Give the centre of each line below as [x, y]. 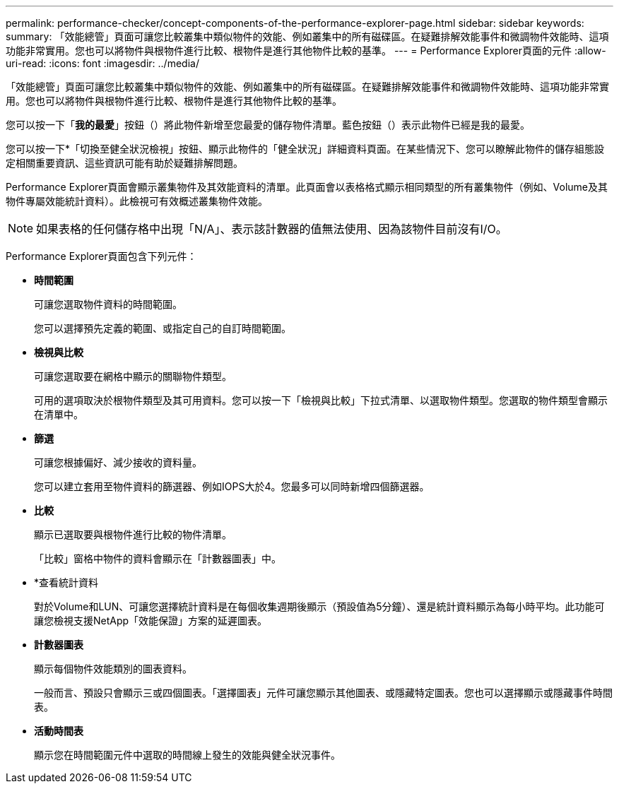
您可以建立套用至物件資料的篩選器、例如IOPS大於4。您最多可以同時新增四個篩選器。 [232, 486]
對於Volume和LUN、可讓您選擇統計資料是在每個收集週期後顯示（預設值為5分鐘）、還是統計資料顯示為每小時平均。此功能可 [319, 606]
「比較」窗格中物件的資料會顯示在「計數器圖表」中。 [158, 558]
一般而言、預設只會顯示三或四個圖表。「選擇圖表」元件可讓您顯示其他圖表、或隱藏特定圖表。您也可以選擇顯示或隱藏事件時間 [323, 693]
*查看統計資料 [66, 582]
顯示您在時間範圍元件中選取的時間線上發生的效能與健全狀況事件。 [187, 755]
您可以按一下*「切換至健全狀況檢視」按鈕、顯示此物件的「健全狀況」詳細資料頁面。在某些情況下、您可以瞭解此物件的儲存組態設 [305, 149]
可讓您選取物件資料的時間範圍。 [108, 304]
